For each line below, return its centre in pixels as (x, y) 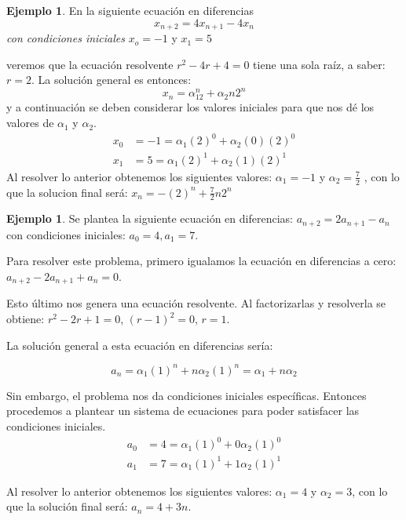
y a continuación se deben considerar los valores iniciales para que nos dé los (190, 107)
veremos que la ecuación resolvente (90, 64)
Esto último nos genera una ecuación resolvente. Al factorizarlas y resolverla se (196, 303)
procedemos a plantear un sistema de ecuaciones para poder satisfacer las (183, 411)
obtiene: (26, 319)
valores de (30, 123)
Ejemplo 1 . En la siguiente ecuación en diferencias (130, 10)
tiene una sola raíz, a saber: (319, 64)
